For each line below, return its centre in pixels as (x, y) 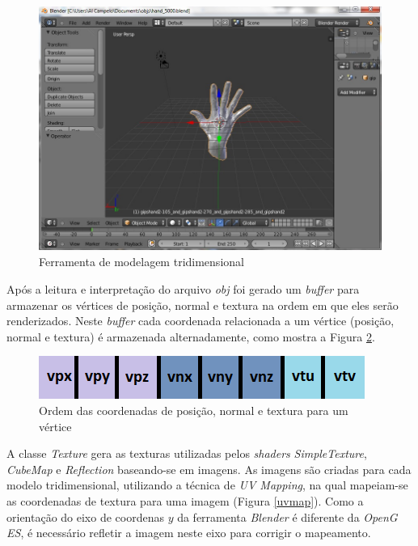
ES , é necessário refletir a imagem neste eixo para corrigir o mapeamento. (189, 533)
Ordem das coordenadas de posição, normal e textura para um (194, 411)
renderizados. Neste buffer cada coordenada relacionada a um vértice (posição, (201, 321)
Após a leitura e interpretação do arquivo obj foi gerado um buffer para (183, 289)
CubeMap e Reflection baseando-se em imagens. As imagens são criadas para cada (209, 469)
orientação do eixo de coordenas (85, 516)
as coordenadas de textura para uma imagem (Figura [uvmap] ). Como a (185, 500)
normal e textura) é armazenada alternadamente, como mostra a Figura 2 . (191, 336)
